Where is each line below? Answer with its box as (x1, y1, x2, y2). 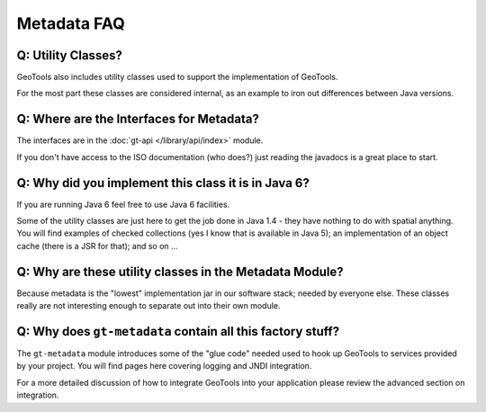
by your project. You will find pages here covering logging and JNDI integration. (16, 361, 312, 372)
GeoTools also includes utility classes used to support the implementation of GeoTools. (16, 72, 338, 83)
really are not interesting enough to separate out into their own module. (16, 300, 281, 311)
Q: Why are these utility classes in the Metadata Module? (16, 264, 344, 279)
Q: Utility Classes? (16, 48, 123, 63)
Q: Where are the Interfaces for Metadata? (16, 112, 260, 127)
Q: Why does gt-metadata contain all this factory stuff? (16, 324, 340, 339)
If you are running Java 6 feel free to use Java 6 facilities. (16, 199, 230, 210)
